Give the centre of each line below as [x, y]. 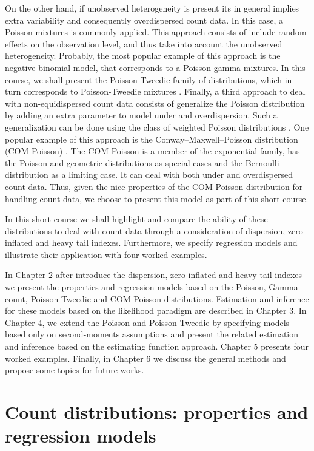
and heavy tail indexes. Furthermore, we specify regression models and [166, 242]
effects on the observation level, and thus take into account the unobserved [144, 43]
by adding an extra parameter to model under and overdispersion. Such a [141, 115]
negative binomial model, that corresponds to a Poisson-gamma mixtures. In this [155, 67]
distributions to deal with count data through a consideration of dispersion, [145, 230]
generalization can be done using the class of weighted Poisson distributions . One [157, 127]
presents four [285, 346]
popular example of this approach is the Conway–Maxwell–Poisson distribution [152, 139]
